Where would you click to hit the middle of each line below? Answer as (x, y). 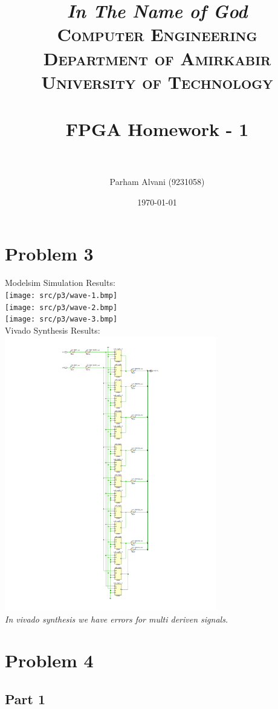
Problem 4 (49, 660)
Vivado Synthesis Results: (53, 330)
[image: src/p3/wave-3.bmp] (61, 319)
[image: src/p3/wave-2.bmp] (61, 307)
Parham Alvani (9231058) (157, 182)
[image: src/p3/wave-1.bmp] (61, 295)
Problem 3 (49, 254)
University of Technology (157, 81)
